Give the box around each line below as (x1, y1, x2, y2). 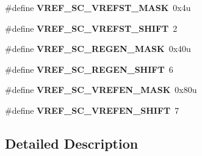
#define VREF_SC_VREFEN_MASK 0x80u (5, 83, 197, 96)
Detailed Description (5, 133, 139, 152)
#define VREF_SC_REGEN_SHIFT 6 (5, 62, 173, 75)
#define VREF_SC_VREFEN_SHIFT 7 (5, 103, 179, 116)
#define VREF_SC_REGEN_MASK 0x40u (5, 42, 191, 55)
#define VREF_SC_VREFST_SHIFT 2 (5, 21, 178, 34)
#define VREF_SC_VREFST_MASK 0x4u (5, 1, 191, 13)
